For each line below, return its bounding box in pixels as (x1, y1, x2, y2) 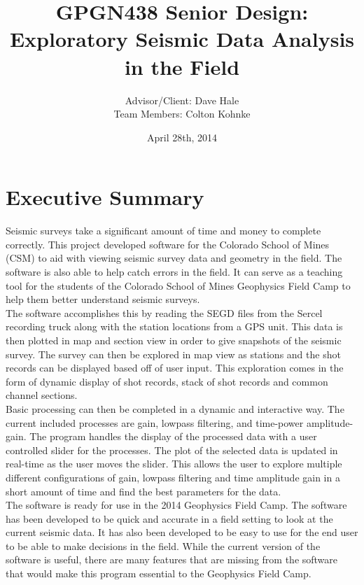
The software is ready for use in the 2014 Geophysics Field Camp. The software (6, 498, 347, 512)
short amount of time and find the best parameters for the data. (6, 484, 281, 498)
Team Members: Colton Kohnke (113, 106, 251, 121)
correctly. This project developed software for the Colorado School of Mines (6, 237, 330, 251)
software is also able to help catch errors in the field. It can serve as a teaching (6, 265, 343, 279)
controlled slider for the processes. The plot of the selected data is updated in (6, 442, 338, 457)
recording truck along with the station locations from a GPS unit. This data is (6, 319, 343, 334)
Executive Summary (6, 183, 204, 211)
